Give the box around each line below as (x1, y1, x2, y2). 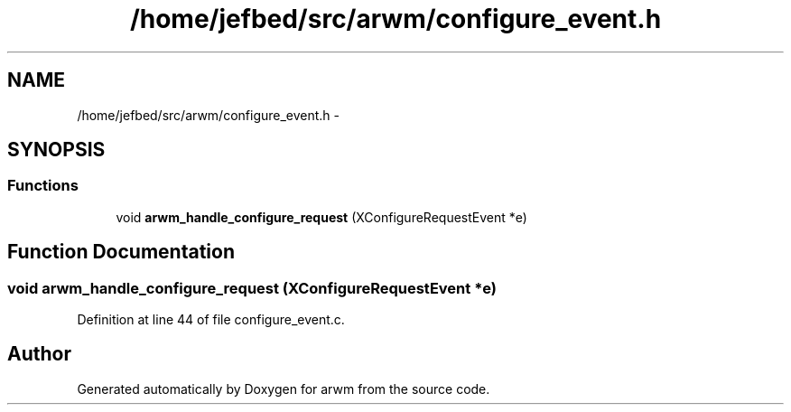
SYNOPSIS (7, 138, 106, 162)
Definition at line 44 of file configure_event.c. (77, 312, 345, 328)
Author (7, 342, 71, 366)
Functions (7, 176, 79, 195)
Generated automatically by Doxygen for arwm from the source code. (77, 380, 490, 397)
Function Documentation (7, 240, 235, 264)
